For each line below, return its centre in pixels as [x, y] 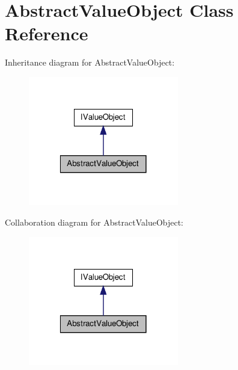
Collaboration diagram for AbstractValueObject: [94, 222]
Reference [47, 33]
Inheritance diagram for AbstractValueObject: [90, 62]
